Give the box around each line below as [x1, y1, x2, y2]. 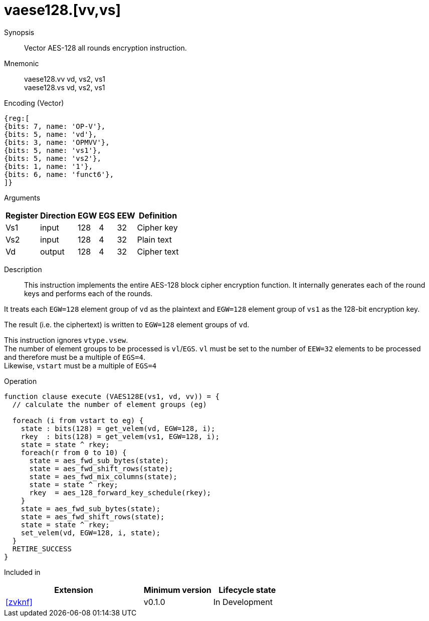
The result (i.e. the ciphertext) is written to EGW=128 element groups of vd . [4, 320, 250, 329]
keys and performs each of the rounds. [24, 289, 153, 298]
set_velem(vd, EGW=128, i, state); [21, 528, 160, 537]
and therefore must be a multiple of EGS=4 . [4, 352, 145, 361]
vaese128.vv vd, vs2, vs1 [24, 74, 106, 83]
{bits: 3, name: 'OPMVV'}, [4, 138, 110, 146]
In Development [213, 596, 273, 607]
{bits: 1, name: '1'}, [4, 162, 93, 170]
